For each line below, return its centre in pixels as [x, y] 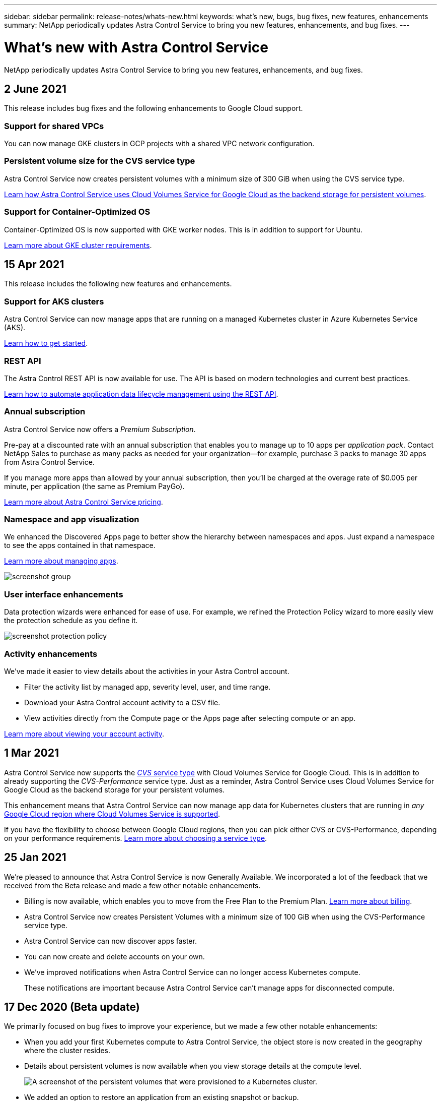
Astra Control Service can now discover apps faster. [111, 941]
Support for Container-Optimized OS [77, 212]
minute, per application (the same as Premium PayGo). [94, 486]
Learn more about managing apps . [61, 561]
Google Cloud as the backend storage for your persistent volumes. [115, 789]
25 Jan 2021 [35, 858]
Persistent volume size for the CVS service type [100, 161]
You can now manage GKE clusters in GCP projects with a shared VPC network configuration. [159, 144]
